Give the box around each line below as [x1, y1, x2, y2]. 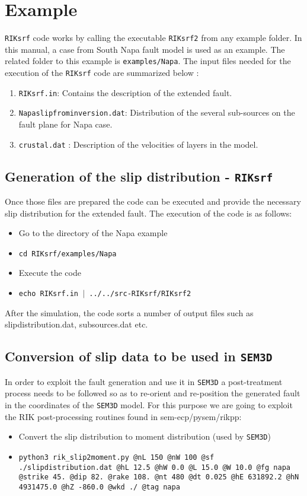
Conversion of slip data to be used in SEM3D [5, 347, 273, 365]
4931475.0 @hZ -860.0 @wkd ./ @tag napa [18, 482, 180, 491]
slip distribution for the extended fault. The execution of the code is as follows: [5, 206, 292, 219]
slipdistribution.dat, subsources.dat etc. [5, 318, 148, 330]
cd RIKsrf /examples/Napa [18, 249, 117, 258]
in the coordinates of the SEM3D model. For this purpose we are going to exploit [5, 398, 293, 411]
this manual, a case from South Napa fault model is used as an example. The [5, 43, 285, 55]
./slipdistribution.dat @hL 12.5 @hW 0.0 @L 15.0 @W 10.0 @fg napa [18, 463, 290, 472]
